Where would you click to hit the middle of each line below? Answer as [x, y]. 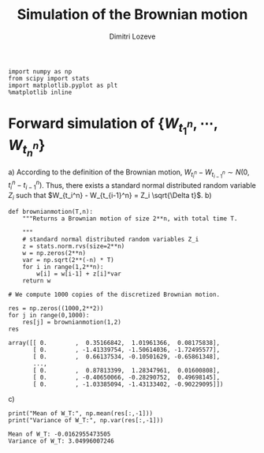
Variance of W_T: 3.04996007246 [61, 441]
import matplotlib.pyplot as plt [63, 85]
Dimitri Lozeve [132, 36]
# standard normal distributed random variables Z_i [111, 239]
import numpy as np [40, 71]
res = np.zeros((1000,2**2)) [56, 308]
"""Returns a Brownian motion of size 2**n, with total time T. [130, 219]
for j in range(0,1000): [49, 315]
